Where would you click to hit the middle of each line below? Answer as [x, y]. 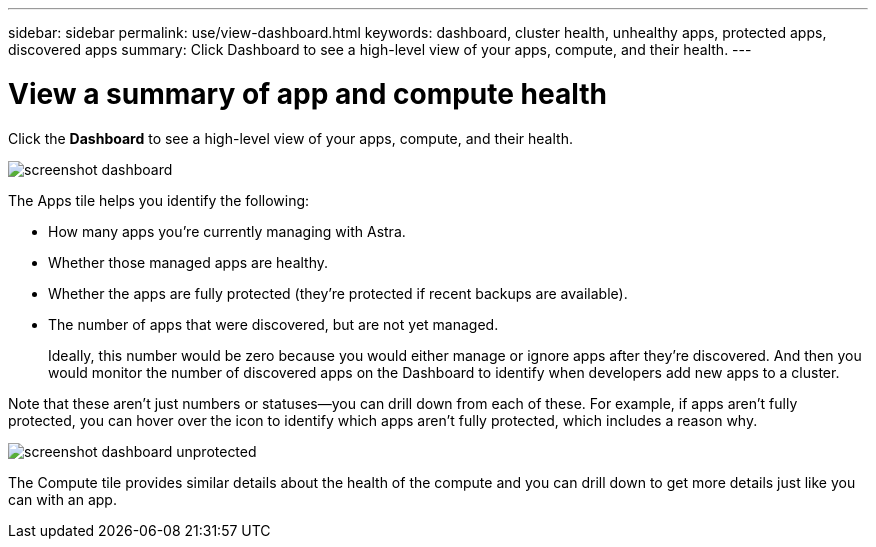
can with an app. [62, 499]
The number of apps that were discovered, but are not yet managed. [273, 324]
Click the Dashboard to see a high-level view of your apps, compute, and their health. [290, 138]
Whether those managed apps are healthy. [188, 262]
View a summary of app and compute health [307, 93]
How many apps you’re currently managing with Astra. [227, 231]
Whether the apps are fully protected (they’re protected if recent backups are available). [338, 293]
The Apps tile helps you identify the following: [159, 200]
